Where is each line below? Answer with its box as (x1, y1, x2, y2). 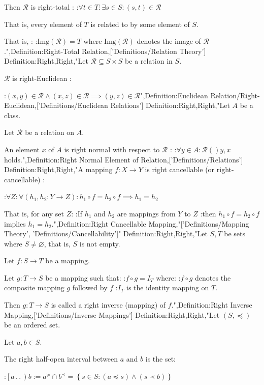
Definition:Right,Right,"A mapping (4, 164, 113, 175)
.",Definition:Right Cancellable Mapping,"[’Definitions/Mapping (51, 218, 249, 229)
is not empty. (79, 238, 120, 249)
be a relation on (25, 127, 75, 137)
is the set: (145, 353, 176, 364)
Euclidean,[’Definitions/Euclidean (4, 100, 108, 111)
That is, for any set (4, 208, 64, 218)
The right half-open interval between (4, 353, 118, 364)
